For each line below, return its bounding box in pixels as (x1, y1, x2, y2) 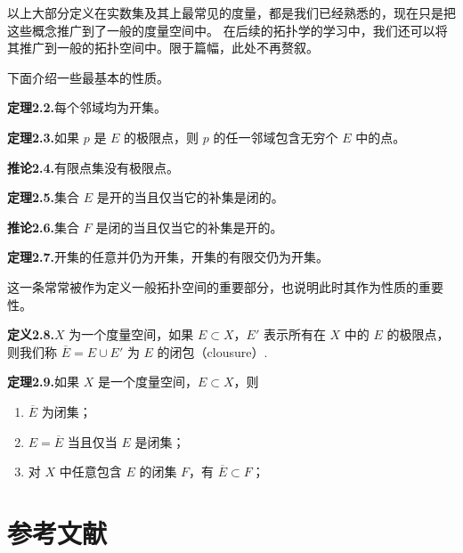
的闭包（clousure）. (157, 342, 268, 361)
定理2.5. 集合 (7, 188, 80, 207)
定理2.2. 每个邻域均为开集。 (7, 98, 167, 117)
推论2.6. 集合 (7, 217, 80, 236)
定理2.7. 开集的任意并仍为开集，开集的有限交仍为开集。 (7, 248, 329, 266)
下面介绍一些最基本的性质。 (7, 68, 169, 86)
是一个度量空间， (97, 372, 198, 391)
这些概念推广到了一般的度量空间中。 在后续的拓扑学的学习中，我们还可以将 (7, 20, 448, 39)
